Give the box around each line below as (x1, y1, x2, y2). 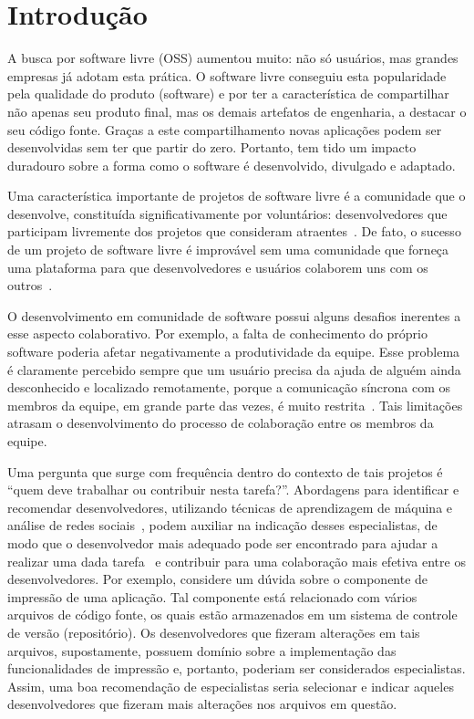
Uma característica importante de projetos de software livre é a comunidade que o (7, 186, 466, 205)
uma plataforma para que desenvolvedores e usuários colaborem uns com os (7, 257, 428, 276)
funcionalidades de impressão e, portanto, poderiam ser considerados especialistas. (7, 659, 466, 678)
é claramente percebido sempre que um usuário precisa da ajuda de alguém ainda (7, 359, 461, 379)
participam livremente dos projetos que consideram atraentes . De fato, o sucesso (7, 222, 461, 241)
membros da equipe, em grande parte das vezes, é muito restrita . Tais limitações (7, 395, 463, 414)
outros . (7, 276, 53, 295)
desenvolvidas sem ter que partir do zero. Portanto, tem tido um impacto (7, 138, 417, 157)
